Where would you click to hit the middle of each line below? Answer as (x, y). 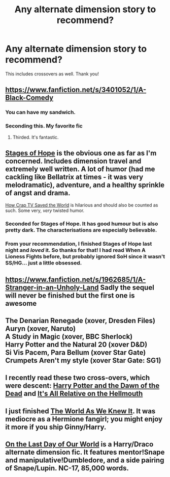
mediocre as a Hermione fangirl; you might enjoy (84, 419)
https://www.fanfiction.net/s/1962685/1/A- (76, 280)
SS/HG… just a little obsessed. (44, 263)
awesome (21, 303)
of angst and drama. (38, 193)
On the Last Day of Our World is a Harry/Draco (79, 444)
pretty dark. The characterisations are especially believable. (81, 230)
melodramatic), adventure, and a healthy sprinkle (85, 185)
